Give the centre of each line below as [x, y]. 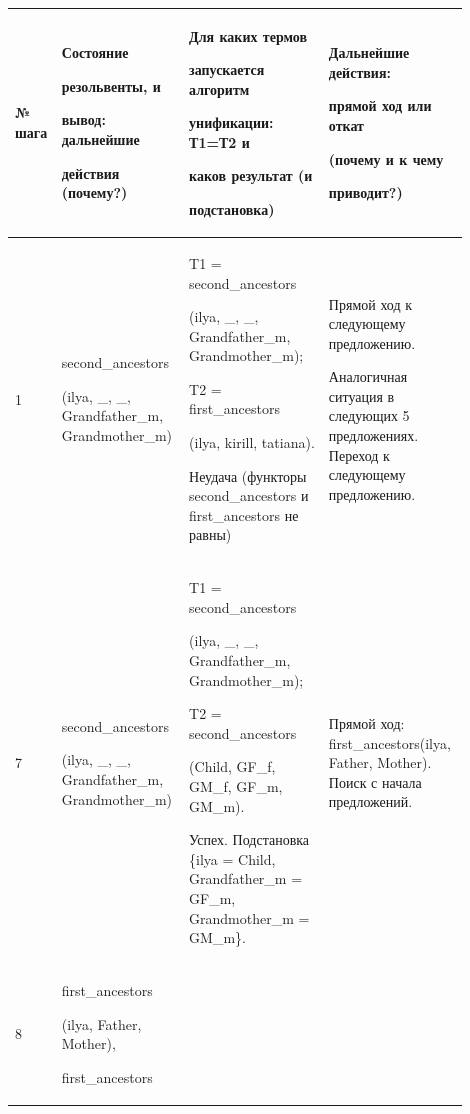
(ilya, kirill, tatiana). [252, 442]
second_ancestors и [249, 495]
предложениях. [373, 435]
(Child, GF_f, [232, 766]
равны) [210, 534]
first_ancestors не [244, 514]
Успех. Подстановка [249, 839]
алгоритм [219, 88]
